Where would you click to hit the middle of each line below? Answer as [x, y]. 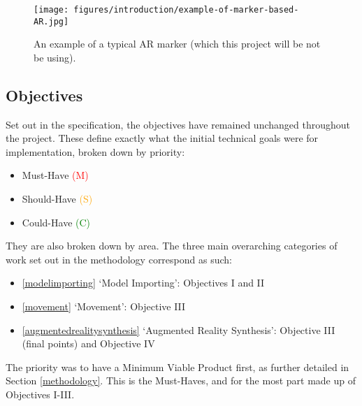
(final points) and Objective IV [88, 343]
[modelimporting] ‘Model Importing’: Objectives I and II [143, 283]
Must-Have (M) [55, 175]
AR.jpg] [51, 21]
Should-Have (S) [57, 199]
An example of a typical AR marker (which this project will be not [177, 44]
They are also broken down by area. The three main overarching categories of [172, 246]
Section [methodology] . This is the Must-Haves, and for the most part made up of [181, 380]
